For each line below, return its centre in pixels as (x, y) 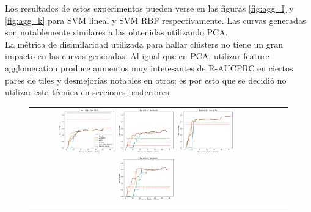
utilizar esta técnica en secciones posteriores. (88, 92)
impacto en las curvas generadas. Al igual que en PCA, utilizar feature (137, 56)
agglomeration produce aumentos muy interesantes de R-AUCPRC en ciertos (149, 68)
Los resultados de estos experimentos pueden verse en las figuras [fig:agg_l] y (149, 8)
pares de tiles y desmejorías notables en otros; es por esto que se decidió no (146, 80)
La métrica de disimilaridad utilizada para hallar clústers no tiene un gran (144, 44)
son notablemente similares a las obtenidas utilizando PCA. (116, 32)
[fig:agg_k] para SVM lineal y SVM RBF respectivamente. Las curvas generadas (155, 20)
